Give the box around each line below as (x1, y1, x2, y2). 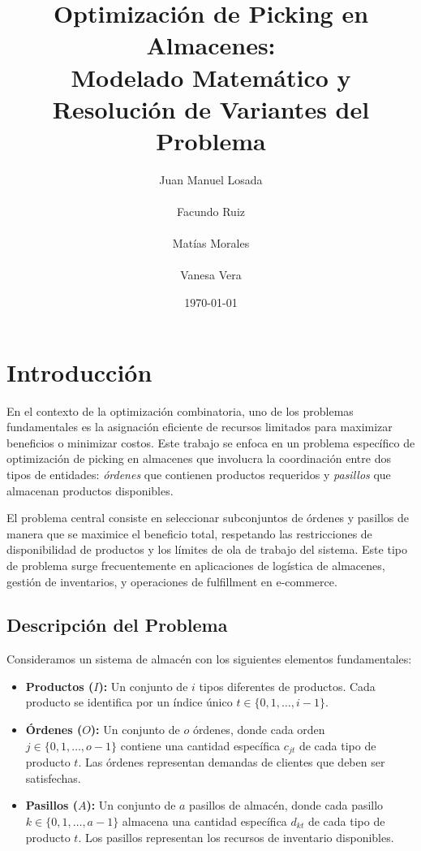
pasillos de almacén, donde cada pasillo (189, 797, 384, 814)
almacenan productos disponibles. (6, 482, 174, 499)
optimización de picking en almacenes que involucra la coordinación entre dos (6, 450, 391, 467)
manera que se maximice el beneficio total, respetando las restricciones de (6, 525, 372, 542)
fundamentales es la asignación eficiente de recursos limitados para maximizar (6, 418, 393, 435)
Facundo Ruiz (176, 203, 245, 220)
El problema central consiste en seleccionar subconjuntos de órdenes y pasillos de (6, 509, 409, 526)
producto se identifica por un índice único (25, 693, 233, 711)
